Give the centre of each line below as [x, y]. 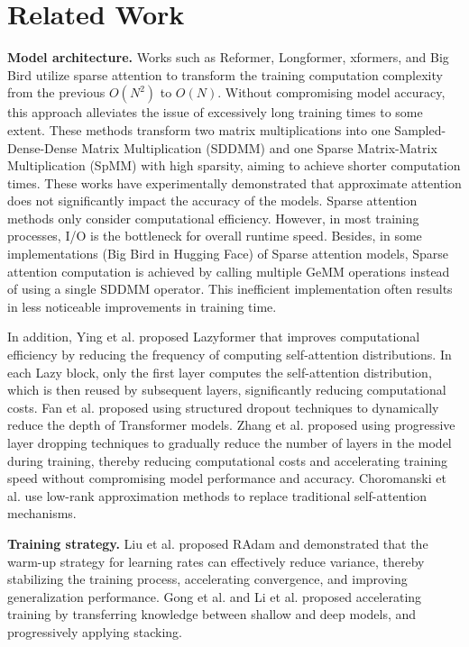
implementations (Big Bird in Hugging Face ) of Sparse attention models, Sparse [228, 254]
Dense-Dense [42, 147]
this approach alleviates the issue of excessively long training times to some [215, 112]
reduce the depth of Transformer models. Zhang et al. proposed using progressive [231, 425]
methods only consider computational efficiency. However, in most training [213, 218]
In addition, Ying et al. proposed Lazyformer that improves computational [214, 337]
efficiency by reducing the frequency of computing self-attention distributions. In [230, 355]
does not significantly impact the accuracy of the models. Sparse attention [212, 200]
